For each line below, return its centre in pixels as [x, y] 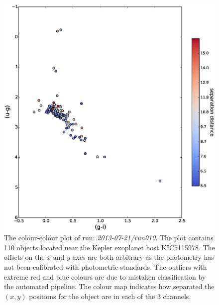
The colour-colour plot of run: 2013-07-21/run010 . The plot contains [109, 238]
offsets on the [24, 257]
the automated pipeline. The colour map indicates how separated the [109, 286]
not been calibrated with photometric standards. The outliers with [106, 266]
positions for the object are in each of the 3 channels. [110, 296]
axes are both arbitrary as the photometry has [143, 257]
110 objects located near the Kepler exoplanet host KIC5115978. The [109, 247]
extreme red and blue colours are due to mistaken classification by [105, 276]
